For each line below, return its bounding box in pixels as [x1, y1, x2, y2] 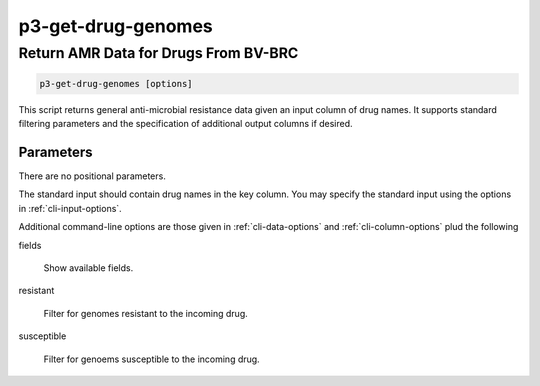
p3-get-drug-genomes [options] [39, 78, 194, 89]
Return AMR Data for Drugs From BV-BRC [18, 44, 299, 62]
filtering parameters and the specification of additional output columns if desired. [18, 118, 354, 130]
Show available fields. [43, 262, 134, 274]
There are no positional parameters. [18, 170, 167, 182]
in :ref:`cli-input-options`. [18, 202, 122, 214]
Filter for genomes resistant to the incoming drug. [43, 307, 249, 319]
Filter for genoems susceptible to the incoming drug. [43, 353, 260, 365]
